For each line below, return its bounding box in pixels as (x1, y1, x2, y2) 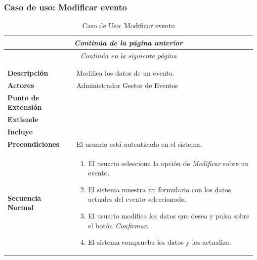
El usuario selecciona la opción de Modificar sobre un (88, 158, 249, 168)
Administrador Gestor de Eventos (76, 80, 178, 90)
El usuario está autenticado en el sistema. (76, 138, 202, 149)
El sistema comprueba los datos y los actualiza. (88, 237, 231, 247)
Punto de (7, 92, 40, 102)
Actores (7, 80, 34, 90)
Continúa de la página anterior (74, 37, 183, 47)
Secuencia (7, 192, 42, 203)
